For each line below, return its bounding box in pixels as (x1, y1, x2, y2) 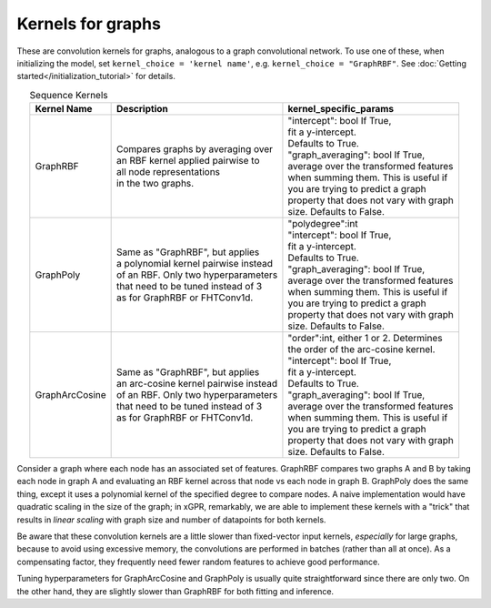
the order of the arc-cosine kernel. (287, 343, 436, 356)
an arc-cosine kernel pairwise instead (116, 378, 278, 390)
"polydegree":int (287, 218, 358, 230)
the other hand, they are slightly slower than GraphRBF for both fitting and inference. (16, 585, 335, 596)
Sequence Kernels (29, 88, 108, 101)
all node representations (116, 166, 221, 178)
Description (116, 103, 168, 116)
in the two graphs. (116, 177, 195, 190)
